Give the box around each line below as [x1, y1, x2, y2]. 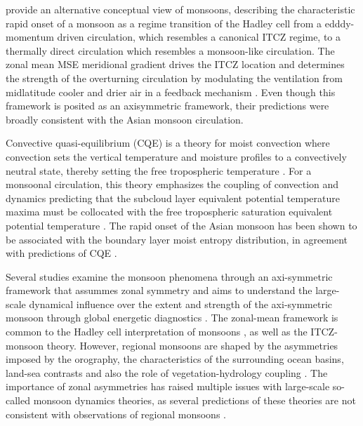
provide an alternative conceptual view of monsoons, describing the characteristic [6, 2, 355, 16]
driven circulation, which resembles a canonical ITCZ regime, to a [57, 29, 341, 44]
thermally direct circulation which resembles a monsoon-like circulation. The [6, 43, 335, 58]
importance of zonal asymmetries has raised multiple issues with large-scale [6, 379, 330, 394]
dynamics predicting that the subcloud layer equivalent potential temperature [6, 190, 340, 205]
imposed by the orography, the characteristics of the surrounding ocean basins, [6, 352, 344, 366]
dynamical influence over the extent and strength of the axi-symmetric [29, 296, 333, 311]
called [6, 393, 30, 408]
